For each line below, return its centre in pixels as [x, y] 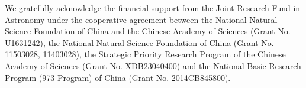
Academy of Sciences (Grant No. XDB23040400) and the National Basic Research [153, 65]
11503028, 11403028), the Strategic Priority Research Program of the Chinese [145, 54]
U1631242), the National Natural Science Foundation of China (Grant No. [139, 42]
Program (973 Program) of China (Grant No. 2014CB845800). [118, 77]
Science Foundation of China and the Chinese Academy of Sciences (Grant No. [148, 31]
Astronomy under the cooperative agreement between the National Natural [141, 19]
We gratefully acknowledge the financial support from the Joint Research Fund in [153, 8]
